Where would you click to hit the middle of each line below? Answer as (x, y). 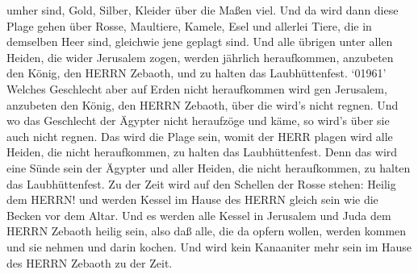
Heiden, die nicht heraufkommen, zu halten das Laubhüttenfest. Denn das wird (202, 152)
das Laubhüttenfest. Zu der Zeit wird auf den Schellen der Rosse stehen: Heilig (201, 183)
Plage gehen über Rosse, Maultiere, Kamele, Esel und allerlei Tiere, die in (189, 25)
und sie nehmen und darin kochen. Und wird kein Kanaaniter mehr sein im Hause (209, 246)
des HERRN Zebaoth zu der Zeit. (90, 262)
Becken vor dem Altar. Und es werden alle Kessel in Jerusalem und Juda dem (199, 215)
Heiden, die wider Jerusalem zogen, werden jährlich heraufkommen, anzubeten (200, 57)
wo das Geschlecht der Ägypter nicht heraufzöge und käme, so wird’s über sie (198, 120)
